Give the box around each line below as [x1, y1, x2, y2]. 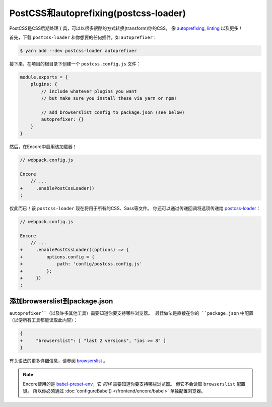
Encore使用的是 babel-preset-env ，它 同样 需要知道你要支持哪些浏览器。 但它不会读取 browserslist [23, 381, 236, 387]
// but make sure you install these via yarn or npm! [41, 96, 177, 101]
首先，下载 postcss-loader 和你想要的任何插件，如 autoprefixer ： [9, 34, 157, 40]
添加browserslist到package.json [9, 297, 113, 305]
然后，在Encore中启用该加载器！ [9, 144, 78, 150]
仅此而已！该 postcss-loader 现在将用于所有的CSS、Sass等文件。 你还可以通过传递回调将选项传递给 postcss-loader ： [9, 205, 261, 211]
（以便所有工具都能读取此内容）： [9, 317, 78, 323]
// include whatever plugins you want [41, 88, 137, 94]
